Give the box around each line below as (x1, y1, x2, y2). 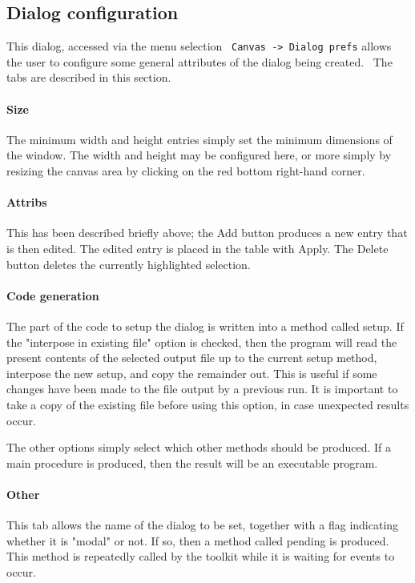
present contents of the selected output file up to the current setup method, (6, 349, 377, 366)
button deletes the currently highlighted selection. (6, 255, 251, 272)
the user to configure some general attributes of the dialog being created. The (6, 53, 393, 70)
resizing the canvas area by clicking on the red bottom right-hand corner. (6, 163, 365, 179)
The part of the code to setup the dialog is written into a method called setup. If (6, 318, 404, 334)
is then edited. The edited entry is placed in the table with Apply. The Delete (6, 240, 389, 257)
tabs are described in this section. (6, 69, 171, 86)
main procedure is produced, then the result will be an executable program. (6, 454, 378, 471)
